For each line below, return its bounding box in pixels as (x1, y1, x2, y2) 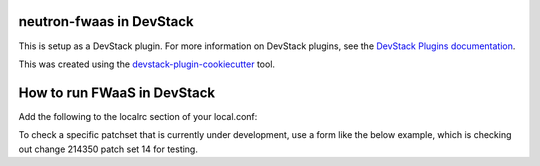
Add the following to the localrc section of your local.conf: (18, 110, 258, 122)
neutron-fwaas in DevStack (18, 13, 194, 30)
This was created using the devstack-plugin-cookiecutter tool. (18, 58, 275, 70)
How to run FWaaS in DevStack (18, 84, 216, 101)
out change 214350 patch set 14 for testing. (18, 143, 199, 155)
